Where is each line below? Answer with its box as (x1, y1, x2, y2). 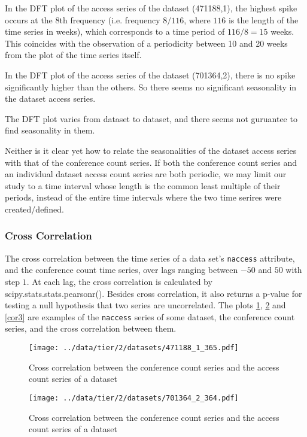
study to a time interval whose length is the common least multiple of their (5, 179, 281, 192)
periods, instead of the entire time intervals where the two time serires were (5, 191, 282, 204)
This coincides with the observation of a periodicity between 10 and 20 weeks (5, 37, 288, 49)
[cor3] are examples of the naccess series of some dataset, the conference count (5, 310, 295, 323)
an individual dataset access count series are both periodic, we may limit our (5, 168, 287, 180)
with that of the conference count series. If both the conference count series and (5, 156, 297, 168)
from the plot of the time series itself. (5, 48, 142, 61)
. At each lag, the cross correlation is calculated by (26, 275, 212, 287)
